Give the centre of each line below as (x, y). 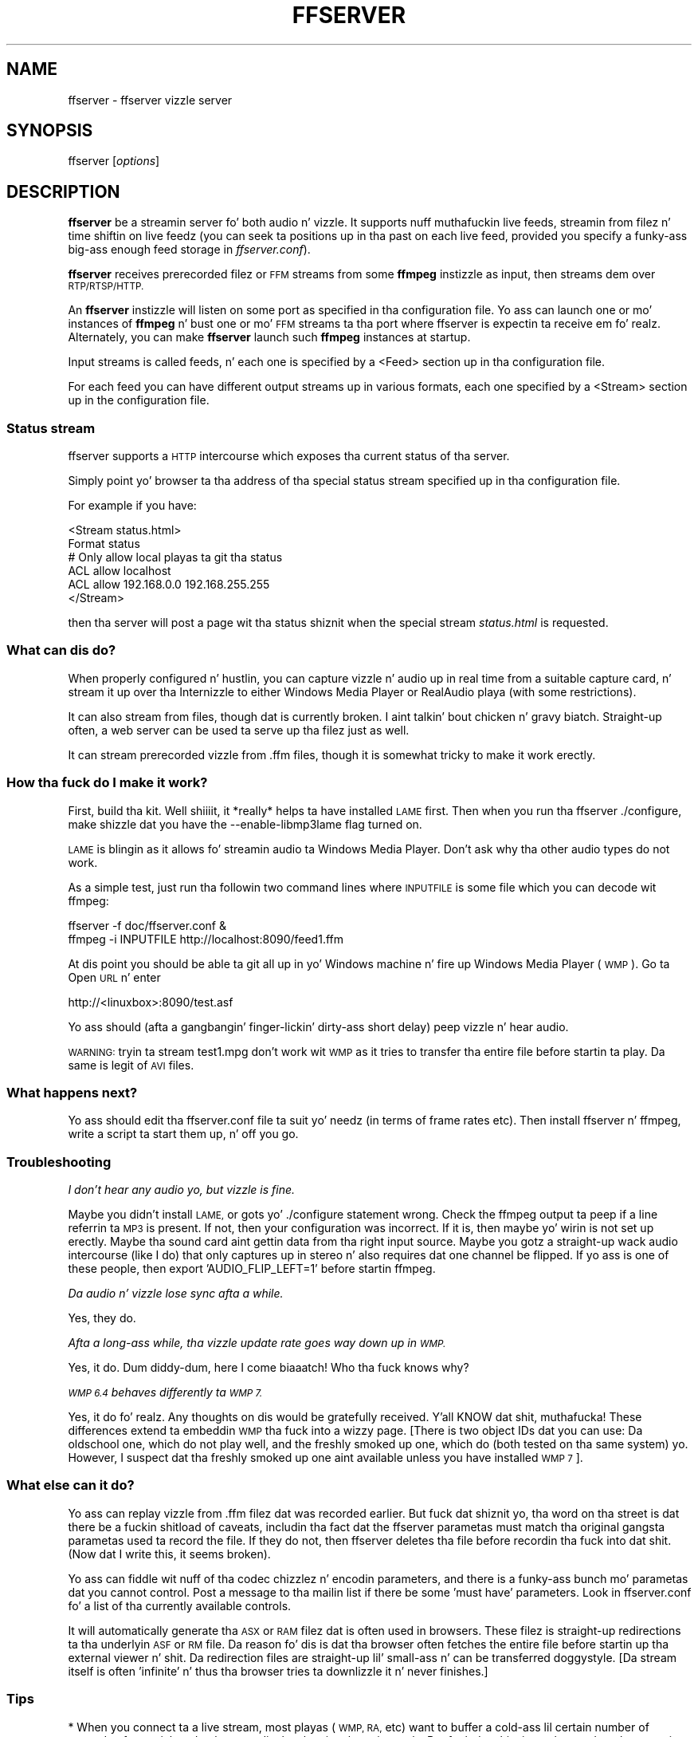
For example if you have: (132, 506)
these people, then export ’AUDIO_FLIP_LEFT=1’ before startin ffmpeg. (252, 1269)
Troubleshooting (59, 1162)
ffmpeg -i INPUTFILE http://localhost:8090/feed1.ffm (206, 939)
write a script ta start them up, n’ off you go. (183, 1134)
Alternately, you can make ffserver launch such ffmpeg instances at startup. (269, 337)
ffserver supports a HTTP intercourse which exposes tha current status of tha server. (289, 456)
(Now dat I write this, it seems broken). (169, 1554)
